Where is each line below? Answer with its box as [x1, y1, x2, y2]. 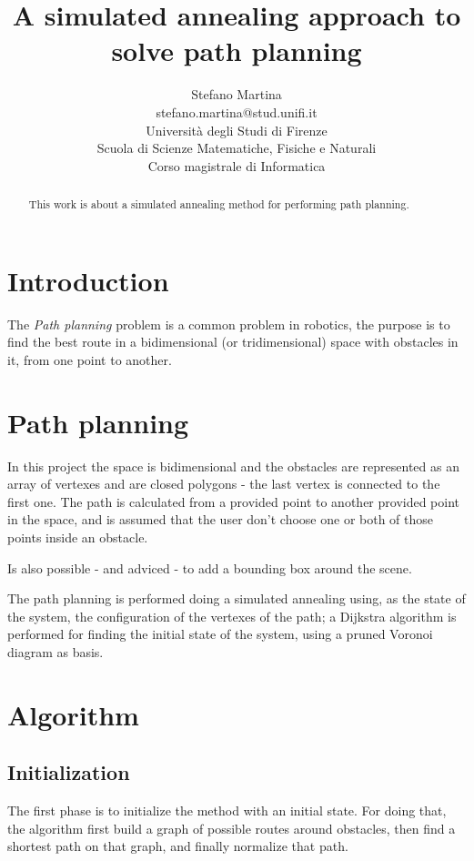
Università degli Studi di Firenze [146, 120, 328, 139]
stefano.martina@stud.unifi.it [156, 102, 318, 121]
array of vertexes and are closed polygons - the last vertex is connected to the [7, 474, 440, 493]
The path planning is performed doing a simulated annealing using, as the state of [7, 589, 466, 608]
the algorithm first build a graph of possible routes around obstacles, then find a [7, 818, 456, 837]
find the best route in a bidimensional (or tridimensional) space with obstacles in [7, 332, 459, 351]
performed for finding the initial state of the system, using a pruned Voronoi [7, 624, 433, 643]
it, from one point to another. [7, 349, 172, 369]
